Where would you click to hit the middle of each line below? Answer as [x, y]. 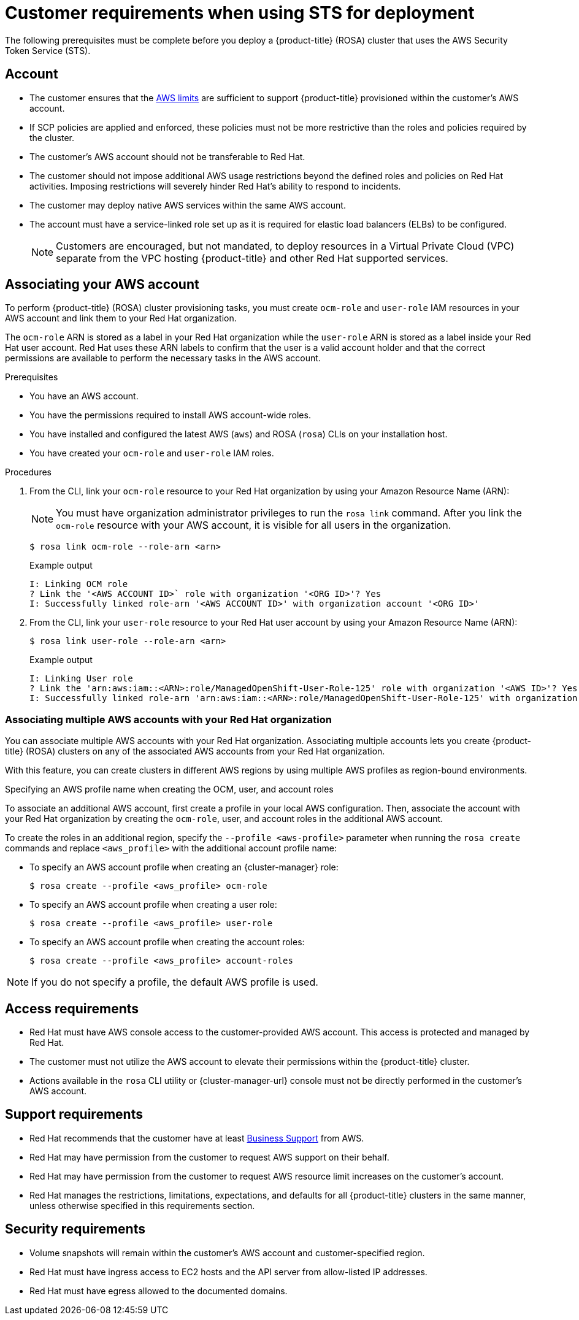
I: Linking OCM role [79, 584]
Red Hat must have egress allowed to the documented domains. [159, 1291]
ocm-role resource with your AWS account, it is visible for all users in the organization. [254, 525]
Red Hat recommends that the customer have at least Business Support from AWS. [197, 1138]
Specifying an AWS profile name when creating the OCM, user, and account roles [169, 789]
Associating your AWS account [102, 285]
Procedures [28, 472]
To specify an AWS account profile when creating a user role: [153, 905]
